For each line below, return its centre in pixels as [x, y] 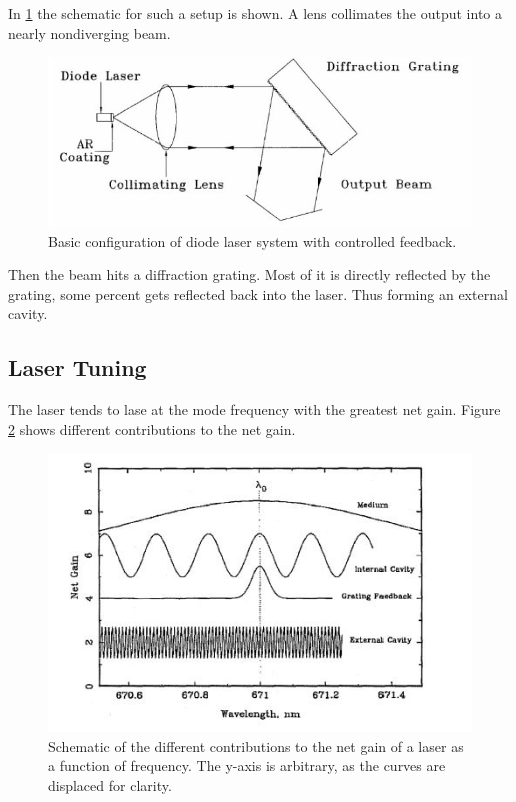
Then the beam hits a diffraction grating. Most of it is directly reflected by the [249, 274]
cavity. [28, 313]
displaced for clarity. [110, 784]
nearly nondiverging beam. [89, 32]
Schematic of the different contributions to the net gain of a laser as [256, 745]
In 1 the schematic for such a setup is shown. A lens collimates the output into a [255, 13]
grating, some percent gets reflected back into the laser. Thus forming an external [258, 293]
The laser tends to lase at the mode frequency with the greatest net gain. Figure [254, 409]
